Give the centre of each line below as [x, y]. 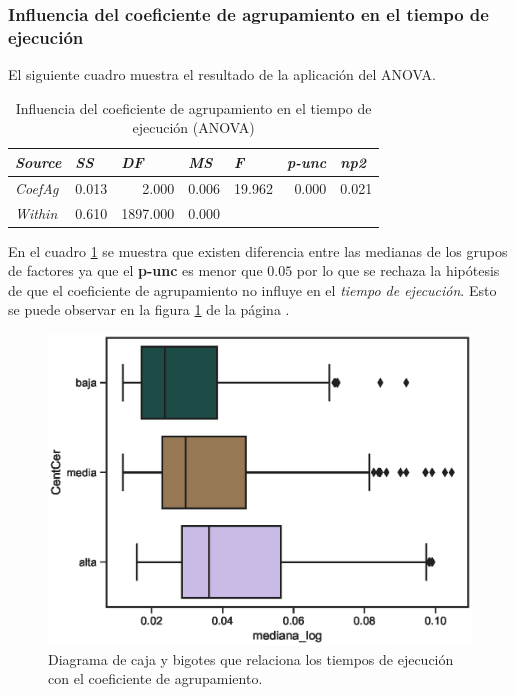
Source [38, 161]
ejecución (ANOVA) [193, 127]
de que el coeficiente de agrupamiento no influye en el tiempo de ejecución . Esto [252, 289]
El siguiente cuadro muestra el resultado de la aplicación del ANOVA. [222, 74]
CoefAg [37, 187]
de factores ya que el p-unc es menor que [135, 270]
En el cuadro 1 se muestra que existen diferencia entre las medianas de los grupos [258, 250]
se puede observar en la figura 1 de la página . [149, 309]
